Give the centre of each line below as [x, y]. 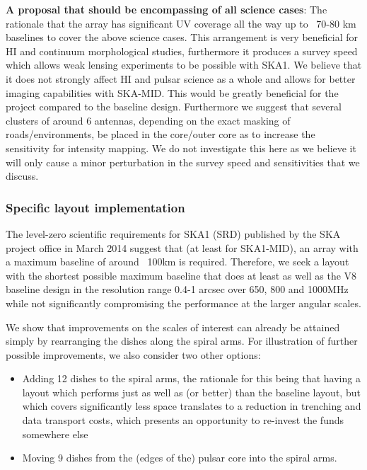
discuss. [22, 176]
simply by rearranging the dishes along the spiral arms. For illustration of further [182, 341]
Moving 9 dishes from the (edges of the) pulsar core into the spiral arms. [180, 458]
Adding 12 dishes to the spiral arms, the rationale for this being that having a [191, 378]
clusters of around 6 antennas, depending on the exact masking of [148, 120]
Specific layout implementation [95, 207]
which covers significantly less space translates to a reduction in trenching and [192, 406]
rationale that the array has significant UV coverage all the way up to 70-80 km [181, 23]
